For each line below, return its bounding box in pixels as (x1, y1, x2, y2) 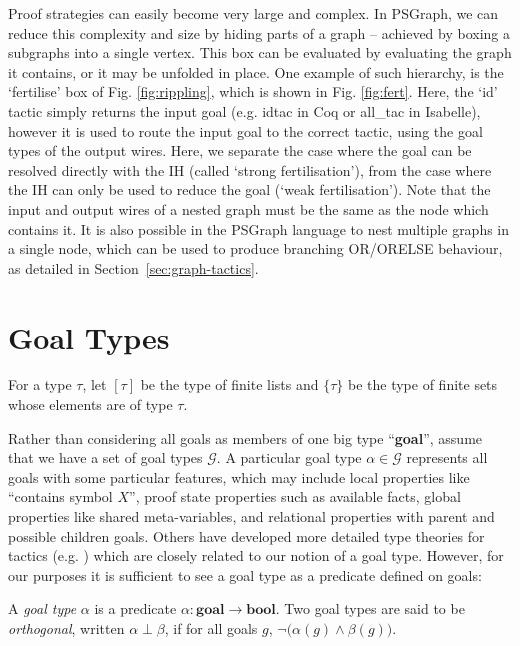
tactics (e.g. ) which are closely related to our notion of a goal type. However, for (8, 545, 504, 566)
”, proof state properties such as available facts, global (129, 486, 461, 507)
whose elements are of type (8, 394, 173, 415)
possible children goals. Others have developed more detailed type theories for (8, 525, 485, 546)
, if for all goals (164, 617, 258, 638)
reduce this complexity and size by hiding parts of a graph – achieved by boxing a (8, 22, 511, 43)
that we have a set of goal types (8, 447, 203, 468)
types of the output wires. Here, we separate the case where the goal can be (8, 140, 472, 161)
